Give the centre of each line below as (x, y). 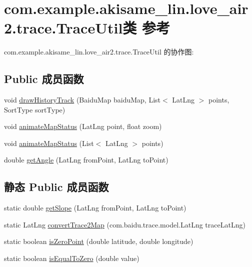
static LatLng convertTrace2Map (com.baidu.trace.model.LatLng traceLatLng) (125, 224)
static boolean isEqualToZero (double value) (72, 258)
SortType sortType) (35, 109)
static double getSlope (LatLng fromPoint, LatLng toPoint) (95, 208)
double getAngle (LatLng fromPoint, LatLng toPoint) (86, 160)
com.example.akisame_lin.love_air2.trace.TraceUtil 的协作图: (99, 52)
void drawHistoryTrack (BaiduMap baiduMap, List (82, 100)
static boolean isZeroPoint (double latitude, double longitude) (99, 241)
